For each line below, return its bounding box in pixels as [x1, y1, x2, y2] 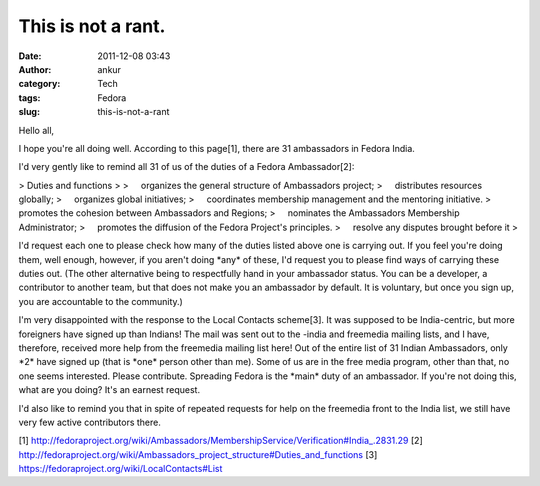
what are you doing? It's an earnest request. [18, 384, 200, 396]
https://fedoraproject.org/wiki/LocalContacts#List [18, 463, 223, 475]
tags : [18, 91, 41, 104]
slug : [18, 106, 40, 118]
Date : [18, 50, 42, 62]
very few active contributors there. [18, 416, 162, 428]
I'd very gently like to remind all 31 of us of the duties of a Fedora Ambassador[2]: [18, 161, 355, 173]
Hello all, [18, 124, 55, 136]
